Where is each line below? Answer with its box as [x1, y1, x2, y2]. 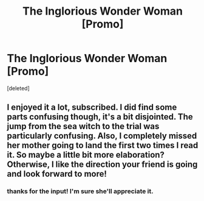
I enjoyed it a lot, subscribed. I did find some [7, 102, 177, 113]
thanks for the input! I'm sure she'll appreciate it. [7, 187, 154, 196]
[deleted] [7, 84, 30, 92]
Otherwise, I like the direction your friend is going [7, 160, 198, 170]
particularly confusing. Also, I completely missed [7, 131, 197, 141]
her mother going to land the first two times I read [7, 140, 199, 150]
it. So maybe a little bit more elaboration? [7, 150, 165, 160]
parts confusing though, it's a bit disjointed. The [7, 111, 193, 122]
